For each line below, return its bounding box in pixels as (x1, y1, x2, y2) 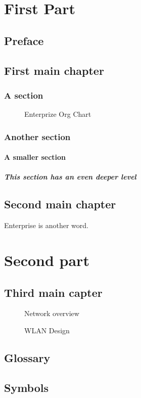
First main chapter (4, 62, 104, 78)
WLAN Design (24, 325, 70, 335)
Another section (4, 130, 71, 143)
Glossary (4, 349, 51, 365)
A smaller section (4, 152, 66, 162)
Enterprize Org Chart (24, 109, 91, 119)
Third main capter (4, 284, 103, 300)
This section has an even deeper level (4, 171, 136, 182)
